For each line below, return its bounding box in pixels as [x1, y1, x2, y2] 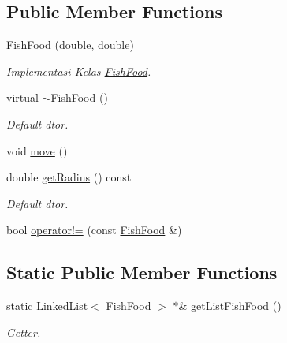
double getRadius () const [6, 169, 132, 185]
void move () [6, 142, 68, 158]
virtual [6, 89, 39, 106]
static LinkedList [6, 297, 88, 314]
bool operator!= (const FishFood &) [6, 222, 182, 238]
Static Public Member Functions [6, 260, 278, 285]
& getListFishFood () [178, 297, 281, 314]
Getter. [6, 323, 41, 340]
